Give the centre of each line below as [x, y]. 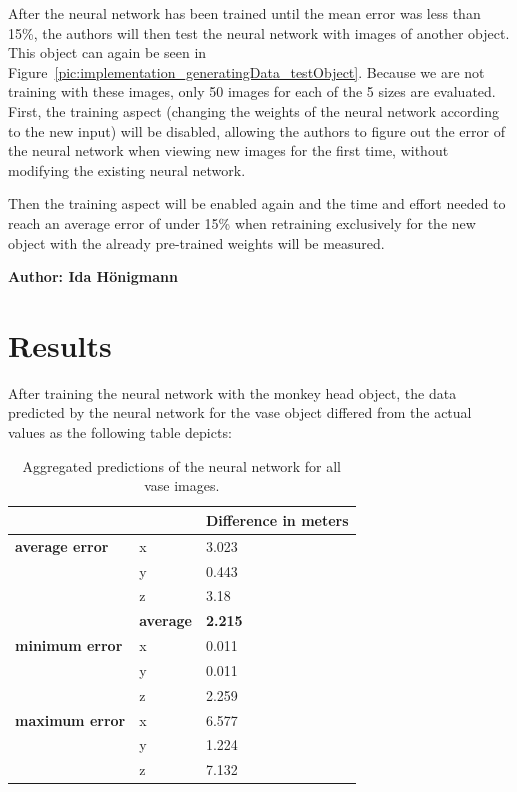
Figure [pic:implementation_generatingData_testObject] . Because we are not [246, 71]
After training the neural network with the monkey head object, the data [232, 392]
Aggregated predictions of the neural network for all [181, 465]
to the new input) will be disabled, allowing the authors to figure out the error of [256, 130]
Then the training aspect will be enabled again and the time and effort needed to [257, 203]
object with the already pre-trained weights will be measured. [196, 242]
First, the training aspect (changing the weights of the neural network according [254, 110]
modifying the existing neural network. [127, 169]
